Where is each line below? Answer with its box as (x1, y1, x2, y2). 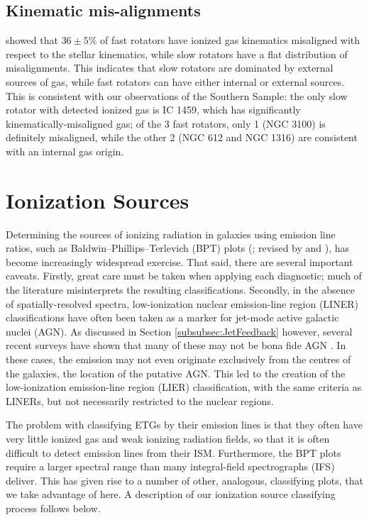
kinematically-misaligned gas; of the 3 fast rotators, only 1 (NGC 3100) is (6, 116, 326, 131)
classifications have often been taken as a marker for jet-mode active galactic (6, 310, 339, 325)
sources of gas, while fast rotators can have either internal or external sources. (6, 74, 345, 89)
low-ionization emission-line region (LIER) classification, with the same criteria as (6, 380, 362, 394)
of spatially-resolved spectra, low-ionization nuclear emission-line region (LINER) (6, 296, 358, 311)
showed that (6, 33, 58, 48)
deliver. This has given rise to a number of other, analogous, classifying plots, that (6, 472, 363, 487)
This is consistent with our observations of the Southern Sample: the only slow (6, 88, 348, 103)
